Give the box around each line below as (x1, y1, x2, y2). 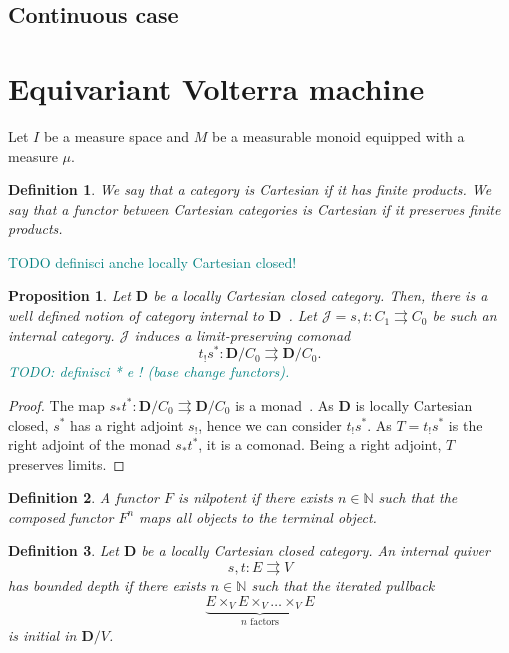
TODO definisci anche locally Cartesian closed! (8, 251, 297, 272)
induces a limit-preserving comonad (134, 324, 351, 345)
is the (448, 414, 483, 435)
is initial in (8, 624, 77, 645)
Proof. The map (8, 394, 105, 415)
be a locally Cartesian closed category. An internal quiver (141, 540, 490, 561)
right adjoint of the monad (8, 434, 171, 455)
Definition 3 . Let (8, 540, 119, 561)
